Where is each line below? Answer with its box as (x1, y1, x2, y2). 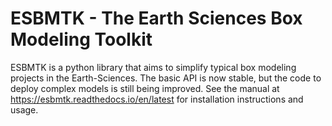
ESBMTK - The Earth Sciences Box (10, 7, 303, 30)
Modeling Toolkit (10, 28, 153, 51)
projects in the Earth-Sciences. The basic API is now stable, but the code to (10, 72, 322, 84)
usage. (10, 103, 39, 116)
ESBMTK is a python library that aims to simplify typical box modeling (10, 61, 297, 73)
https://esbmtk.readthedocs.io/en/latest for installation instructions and (10, 93, 304, 105)
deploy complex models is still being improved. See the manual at (10, 82, 280, 94)
